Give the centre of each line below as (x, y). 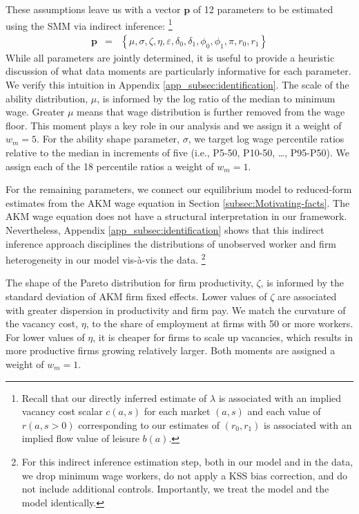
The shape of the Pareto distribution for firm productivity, (129, 283)
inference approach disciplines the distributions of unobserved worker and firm (171, 243)
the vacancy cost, (42, 323)
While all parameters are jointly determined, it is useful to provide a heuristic (170, 57)
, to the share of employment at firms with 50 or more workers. (220, 323)
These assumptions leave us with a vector (93, 9)
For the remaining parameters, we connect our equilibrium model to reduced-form (179, 189)
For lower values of (45, 337)
